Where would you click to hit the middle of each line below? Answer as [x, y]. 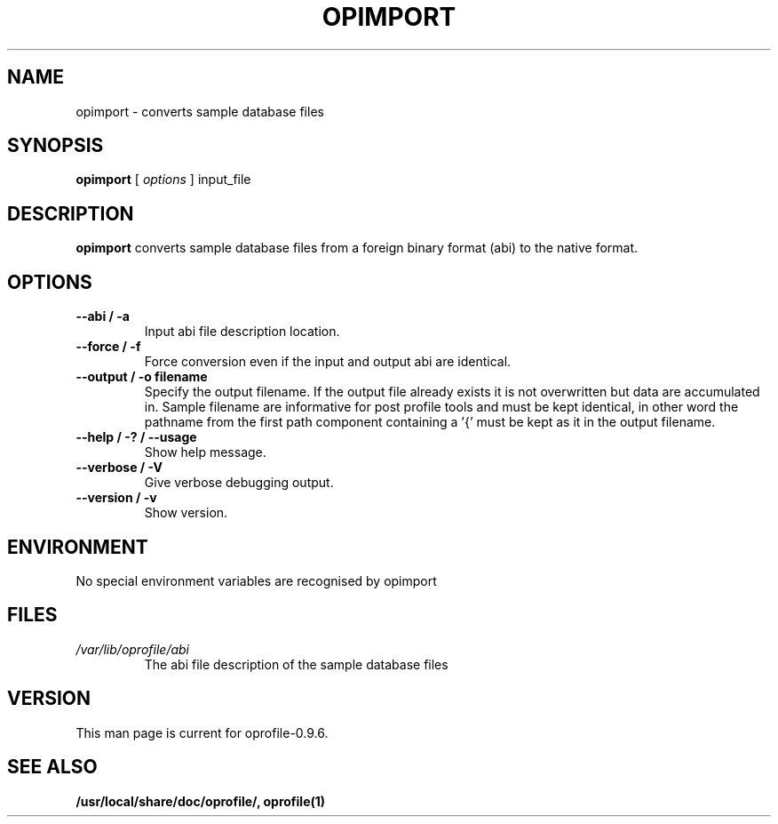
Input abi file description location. [242, 332]
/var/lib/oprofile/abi [132, 649]
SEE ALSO [52, 767]
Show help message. [205, 452]
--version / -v [116, 498]
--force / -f [108, 347]
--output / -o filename [142, 377]
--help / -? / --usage [136, 437]
